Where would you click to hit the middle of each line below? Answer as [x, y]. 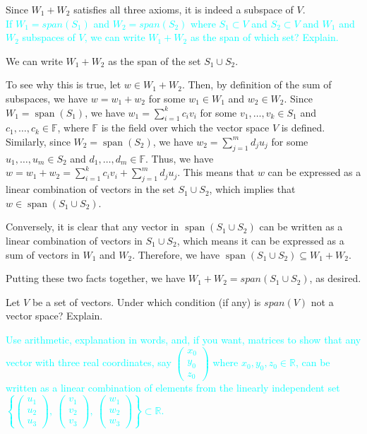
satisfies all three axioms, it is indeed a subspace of [183, 9]
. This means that [216, 172]
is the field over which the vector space [185, 128]
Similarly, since [38, 141]
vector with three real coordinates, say [89, 362]
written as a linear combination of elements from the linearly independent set [173, 388]
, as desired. [335, 278]
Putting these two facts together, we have [96, 278]
